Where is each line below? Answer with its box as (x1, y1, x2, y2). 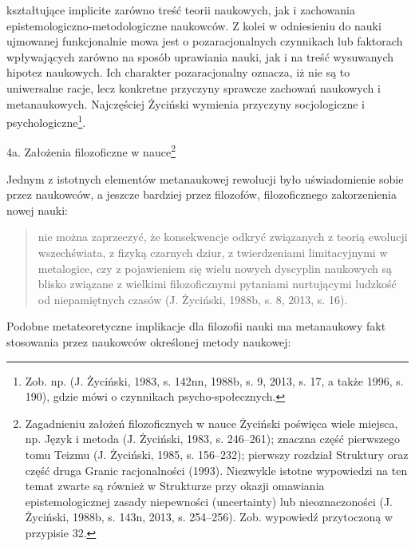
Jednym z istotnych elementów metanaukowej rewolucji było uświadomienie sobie (6, 170, 404, 187)
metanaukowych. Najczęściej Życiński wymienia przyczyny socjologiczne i (6, 95, 366, 112)
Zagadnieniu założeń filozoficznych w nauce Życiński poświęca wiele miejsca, (25, 414, 398, 431)
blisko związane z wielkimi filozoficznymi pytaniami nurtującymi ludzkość (38, 275, 397, 292)
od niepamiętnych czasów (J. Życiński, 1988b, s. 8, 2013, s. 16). (38, 291, 348, 307)
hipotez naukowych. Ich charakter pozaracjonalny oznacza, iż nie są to (6, 64, 350, 81)
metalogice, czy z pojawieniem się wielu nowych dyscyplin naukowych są (38, 259, 392, 276)
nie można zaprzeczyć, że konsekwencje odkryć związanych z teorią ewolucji (38, 228, 408, 245)
